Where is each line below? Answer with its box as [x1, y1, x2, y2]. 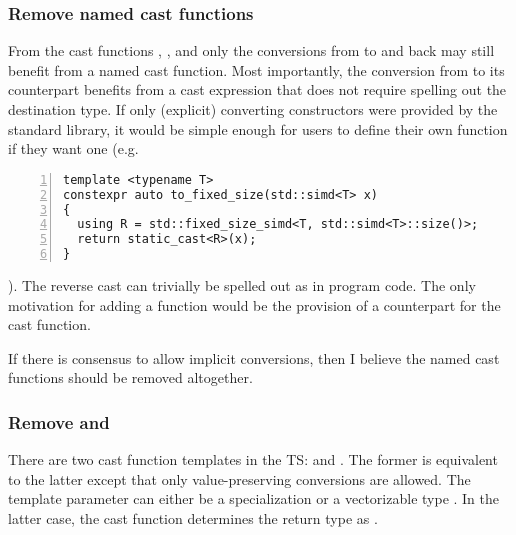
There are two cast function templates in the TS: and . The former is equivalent [8, 449, 498, 470]
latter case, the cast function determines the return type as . [8, 508, 378, 528]
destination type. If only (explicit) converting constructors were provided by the [8, 99, 498, 119]
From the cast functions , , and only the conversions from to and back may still [8, 40, 495, 61]
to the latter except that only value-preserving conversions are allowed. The [8, 468, 471, 489]
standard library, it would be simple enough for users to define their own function [8, 118, 508, 139]
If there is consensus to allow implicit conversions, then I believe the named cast [8, 347, 500, 368]
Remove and [8, 409, 110, 434]
